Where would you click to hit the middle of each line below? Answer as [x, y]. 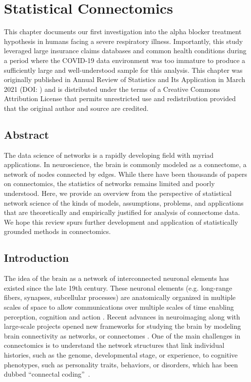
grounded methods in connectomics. [58, 231]
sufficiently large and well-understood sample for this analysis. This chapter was [123, 70]
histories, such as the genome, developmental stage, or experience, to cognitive [121, 354]
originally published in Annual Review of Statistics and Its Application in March [125, 79]
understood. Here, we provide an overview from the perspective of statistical [118, 193]
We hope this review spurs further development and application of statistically [121, 222]
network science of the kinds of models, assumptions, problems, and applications [124, 202]
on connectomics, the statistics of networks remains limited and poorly [109, 183]
